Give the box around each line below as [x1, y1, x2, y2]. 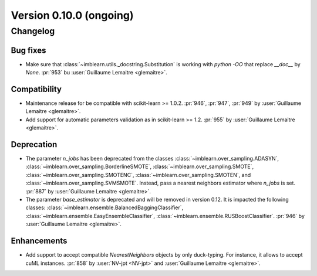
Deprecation [11, 139, 58, 149]
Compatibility [11, 84, 62, 94]
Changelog [11, 26, 55, 36]
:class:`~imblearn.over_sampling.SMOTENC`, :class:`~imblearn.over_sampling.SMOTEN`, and [25, 171, 251, 178]
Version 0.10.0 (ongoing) [11, 9, 134, 22]
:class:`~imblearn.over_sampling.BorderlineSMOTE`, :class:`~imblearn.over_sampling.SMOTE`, [25, 163, 254, 170]
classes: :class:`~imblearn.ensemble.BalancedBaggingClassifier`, [25, 204, 184, 211]
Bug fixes [11, 45, 46, 55]
